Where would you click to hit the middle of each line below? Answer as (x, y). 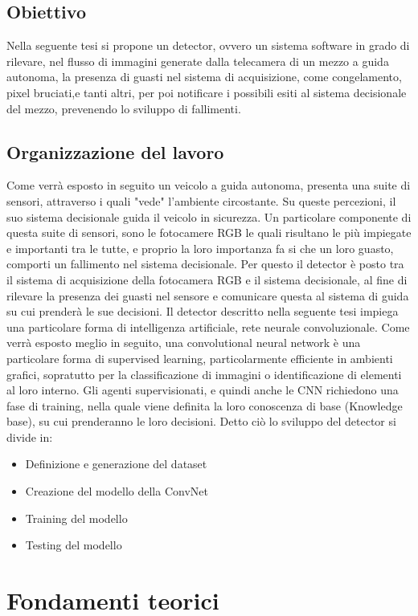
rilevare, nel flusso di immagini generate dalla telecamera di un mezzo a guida (198, 61)
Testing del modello (74, 545)
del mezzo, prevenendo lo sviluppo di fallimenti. (124, 108)
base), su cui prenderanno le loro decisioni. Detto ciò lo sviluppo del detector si (201, 421)
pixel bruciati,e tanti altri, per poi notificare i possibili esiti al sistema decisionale (207, 92)
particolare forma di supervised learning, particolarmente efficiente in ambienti (200, 358)
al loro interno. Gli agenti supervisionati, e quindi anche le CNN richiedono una (203, 390)
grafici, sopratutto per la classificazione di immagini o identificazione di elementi (204, 374)
